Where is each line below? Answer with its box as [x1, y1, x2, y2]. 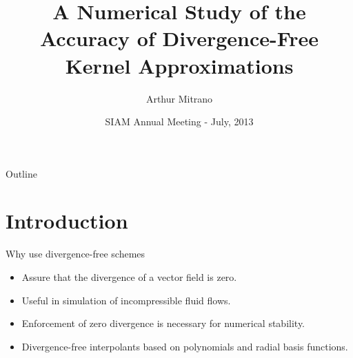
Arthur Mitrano [145, 91, 213, 105]
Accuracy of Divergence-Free [39, 24, 319, 52]
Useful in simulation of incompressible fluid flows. [21, 293, 231, 307]
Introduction [6, 207, 128, 235]
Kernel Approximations [65, 51, 294, 79]
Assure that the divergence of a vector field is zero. [21, 270, 237, 284]
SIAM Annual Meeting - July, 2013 [105, 114, 254, 129]
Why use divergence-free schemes [6, 246, 145, 261]
